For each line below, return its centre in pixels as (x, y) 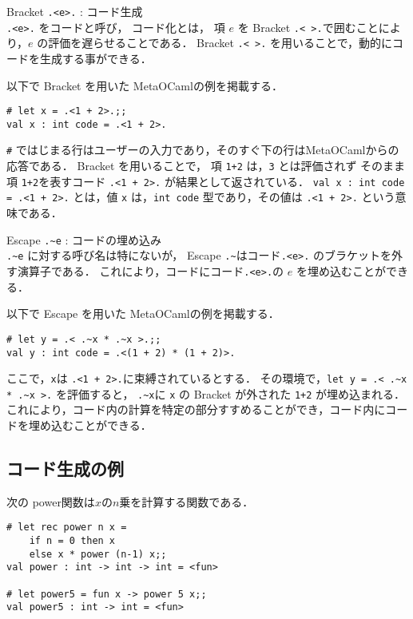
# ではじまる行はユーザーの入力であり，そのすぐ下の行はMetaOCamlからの (203, 150)
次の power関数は (51, 501)
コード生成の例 (65, 468)
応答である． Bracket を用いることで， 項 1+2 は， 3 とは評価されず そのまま (206, 166)
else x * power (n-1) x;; (98, 554)
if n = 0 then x (72, 541)
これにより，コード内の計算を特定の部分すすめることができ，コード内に (196, 409)
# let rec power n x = (67, 528)
